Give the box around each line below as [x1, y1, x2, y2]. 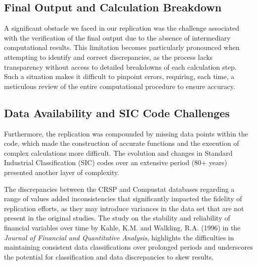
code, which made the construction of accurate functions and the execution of [4, 138, 239, 148]
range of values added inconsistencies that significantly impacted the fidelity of [4, 193, 242, 204]
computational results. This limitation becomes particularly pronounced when [4, 42, 240, 52]
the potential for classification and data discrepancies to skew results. [4, 251, 214, 262]
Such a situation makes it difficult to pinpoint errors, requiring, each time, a [4, 71, 234, 82]
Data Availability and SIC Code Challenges [4, 105, 230, 120]
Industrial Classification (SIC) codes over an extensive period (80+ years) [4, 157, 227, 168]
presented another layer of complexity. [4, 167, 120, 177]
